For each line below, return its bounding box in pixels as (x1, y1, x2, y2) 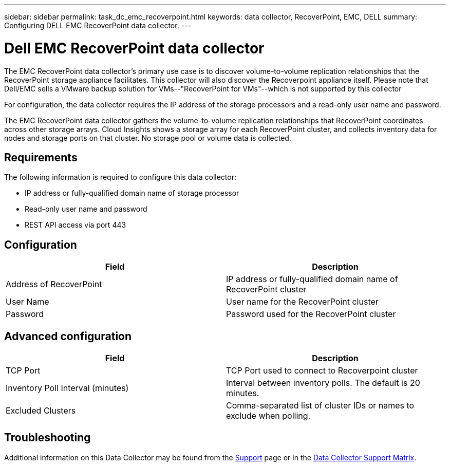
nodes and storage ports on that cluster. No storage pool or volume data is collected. (4, 133, 291, 142)
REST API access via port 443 (25, 220, 126, 230)
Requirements (4, 151, 78, 164)
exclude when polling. (226, 411, 311, 421)
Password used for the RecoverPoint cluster (226, 309, 396, 320)
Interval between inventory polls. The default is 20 (226, 378, 420, 388)
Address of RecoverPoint (6, 279, 102, 290)
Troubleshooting (4, 431, 91, 444)
